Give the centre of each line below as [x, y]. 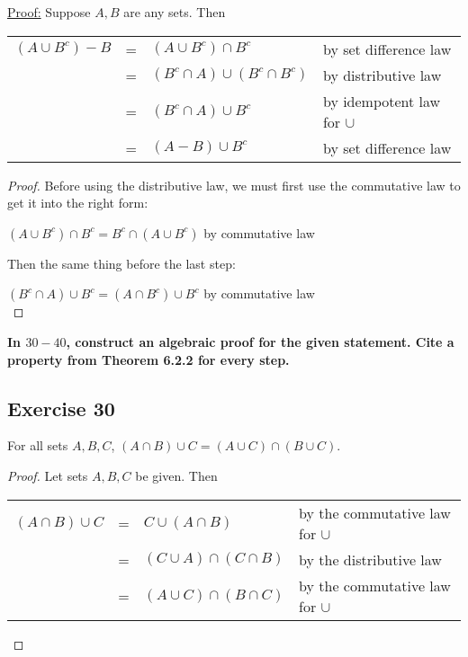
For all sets [38, 445]
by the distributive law [370, 559]
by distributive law [382, 75]
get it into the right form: [78, 203]
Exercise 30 [61, 408]
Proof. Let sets [48, 475]
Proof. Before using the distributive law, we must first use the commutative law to [234, 185]
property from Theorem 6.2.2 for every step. [148, 359]
